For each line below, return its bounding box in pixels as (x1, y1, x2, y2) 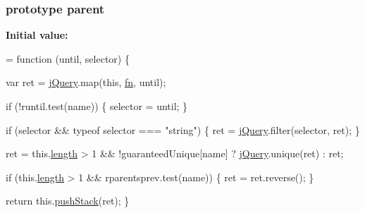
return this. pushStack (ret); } (6, 193, 130, 208)
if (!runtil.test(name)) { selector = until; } (6, 99, 188, 113)
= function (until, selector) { (6, 51, 130, 66)
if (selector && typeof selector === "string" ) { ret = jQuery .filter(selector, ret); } (6, 122, 360, 137)
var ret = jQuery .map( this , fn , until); (6, 75, 166, 90)
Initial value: (6, 28, 68, 42)
